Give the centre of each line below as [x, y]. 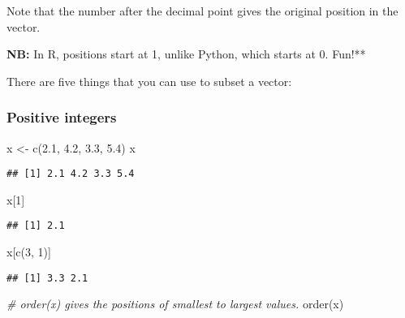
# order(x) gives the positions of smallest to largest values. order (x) [175, 304]
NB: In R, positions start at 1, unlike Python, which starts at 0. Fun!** [186, 54]
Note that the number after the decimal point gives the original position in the [202, 11]
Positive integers [62, 117]
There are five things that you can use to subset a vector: [149, 81]
